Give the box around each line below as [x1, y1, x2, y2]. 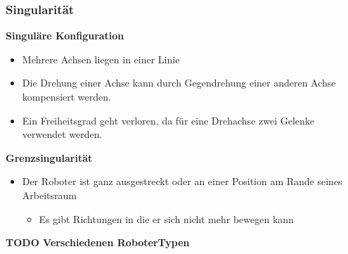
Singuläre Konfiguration [6, 28, 124, 43]
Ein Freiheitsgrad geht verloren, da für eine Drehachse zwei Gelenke [22, 113, 315, 127]
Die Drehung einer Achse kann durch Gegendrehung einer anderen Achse [22, 75, 336, 90]
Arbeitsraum [22, 187, 77, 202]
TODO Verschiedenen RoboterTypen [6, 235, 190, 250]
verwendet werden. [22, 127, 103, 141]
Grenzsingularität [6, 150, 93, 165]
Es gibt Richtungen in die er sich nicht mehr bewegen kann [39, 211, 294, 226]
